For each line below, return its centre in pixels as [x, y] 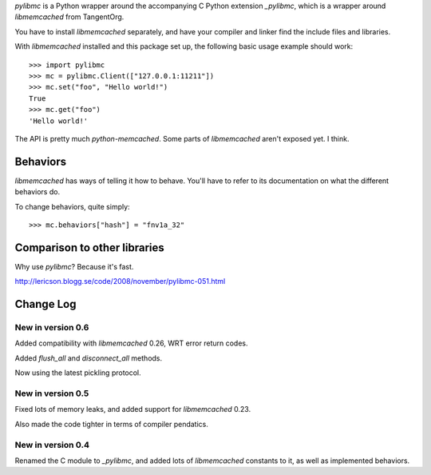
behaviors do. [37, 192]
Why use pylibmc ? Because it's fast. [74, 266]
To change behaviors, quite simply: [73, 206]
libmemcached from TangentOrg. [69, 17]
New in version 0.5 [52, 393]
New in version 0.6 [52, 328]
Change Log [45, 304]
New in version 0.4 [52, 445]
